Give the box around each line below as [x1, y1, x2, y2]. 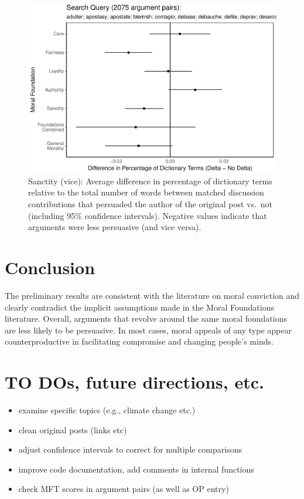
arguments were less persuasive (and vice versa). [28, 221, 201, 233]
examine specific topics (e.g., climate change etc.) [18, 404, 196, 416]
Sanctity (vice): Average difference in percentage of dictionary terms [28, 174, 272, 187]
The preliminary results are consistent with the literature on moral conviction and [5, 289, 300, 301]
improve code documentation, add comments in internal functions [18, 463, 254, 475]
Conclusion [5, 255, 95, 279]
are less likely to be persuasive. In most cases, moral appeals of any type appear [5, 323, 292, 336]
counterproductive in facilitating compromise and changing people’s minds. [5, 335, 274, 348]
